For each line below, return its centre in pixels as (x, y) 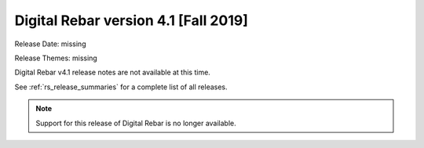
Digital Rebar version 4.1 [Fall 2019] (132, 20)
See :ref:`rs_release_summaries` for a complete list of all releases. (121, 87)
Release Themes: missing (56, 58)
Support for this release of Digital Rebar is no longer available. (136, 123)
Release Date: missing (50, 44)
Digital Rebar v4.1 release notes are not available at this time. (113, 72)
